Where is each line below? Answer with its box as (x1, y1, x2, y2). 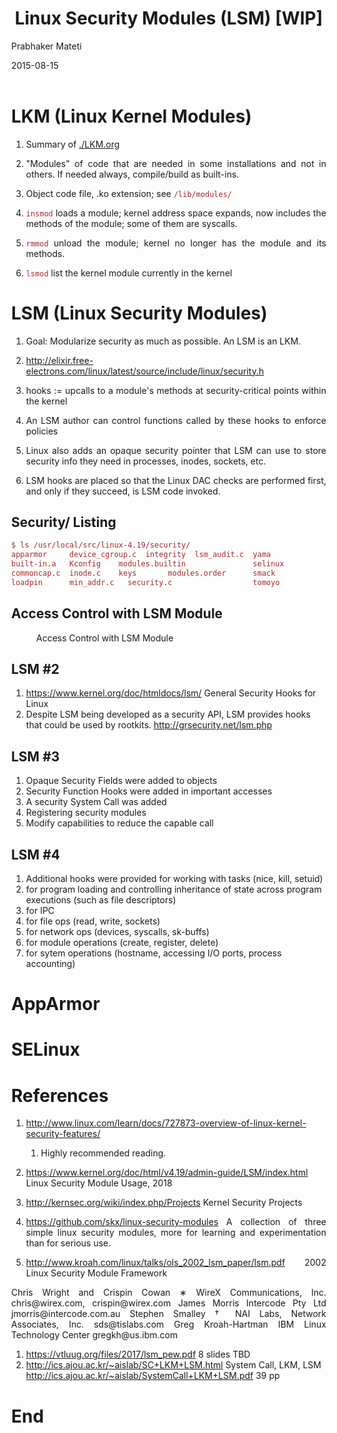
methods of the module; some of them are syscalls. (25, 217, 238, 229)
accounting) (25, 958, 76, 970)
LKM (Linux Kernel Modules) (11, 105, 252, 127)
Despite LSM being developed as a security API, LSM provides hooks (25, 708, 311, 721)
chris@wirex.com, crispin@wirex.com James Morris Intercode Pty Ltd (11, 1297, 327, 1309)
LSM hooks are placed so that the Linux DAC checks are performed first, (25, 474, 327, 486)
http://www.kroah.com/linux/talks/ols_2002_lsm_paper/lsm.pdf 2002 (25, 1257, 327, 1269)
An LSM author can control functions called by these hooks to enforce (25, 414, 327, 426)
